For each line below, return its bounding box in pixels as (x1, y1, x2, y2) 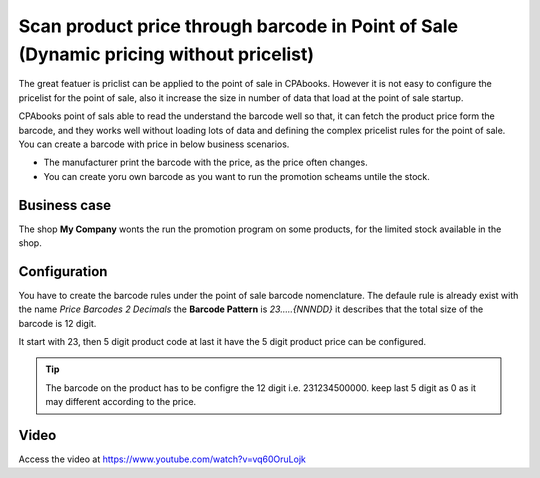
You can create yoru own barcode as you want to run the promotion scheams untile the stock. (43, 170, 430, 182)
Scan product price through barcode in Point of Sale (18, 15, 459, 37)
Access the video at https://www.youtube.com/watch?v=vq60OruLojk (18, 453, 307, 465)
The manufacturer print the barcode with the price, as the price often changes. (43, 156, 369, 169)
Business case (18, 196, 112, 214)
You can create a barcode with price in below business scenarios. (18, 138, 290, 150)
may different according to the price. (45, 396, 197, 408)
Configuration (18, 263, 108, 280)
